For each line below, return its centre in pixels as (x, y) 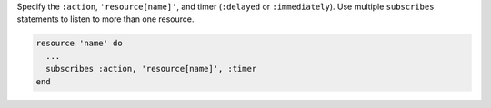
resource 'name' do (79, 44)
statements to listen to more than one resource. (105, 19)
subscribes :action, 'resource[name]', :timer (151, 69)
